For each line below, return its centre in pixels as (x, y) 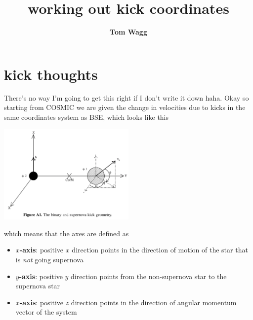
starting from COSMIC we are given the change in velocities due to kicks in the (125, 107)
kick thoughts (51, 74)
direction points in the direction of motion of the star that (160, 250)
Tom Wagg (128, 32)
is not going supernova (49, 260)
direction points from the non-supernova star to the (149, 276)
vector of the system (46, 312)
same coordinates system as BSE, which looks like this (86, 117)
